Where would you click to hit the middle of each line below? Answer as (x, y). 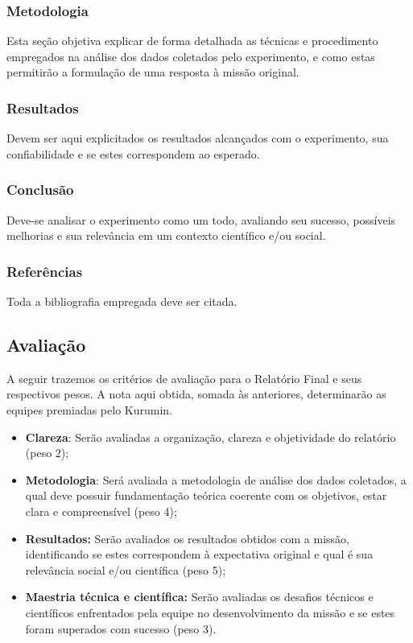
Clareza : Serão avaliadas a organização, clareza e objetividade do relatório (211, 437)
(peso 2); (47, 453)
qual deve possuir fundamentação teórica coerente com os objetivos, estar (206, 495)
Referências (45, 271)
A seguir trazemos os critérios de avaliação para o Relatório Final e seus (184, 378)
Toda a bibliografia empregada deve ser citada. (122, 301)
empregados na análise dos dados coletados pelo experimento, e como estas (191, 56)
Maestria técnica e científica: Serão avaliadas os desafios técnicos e (199, 597)
